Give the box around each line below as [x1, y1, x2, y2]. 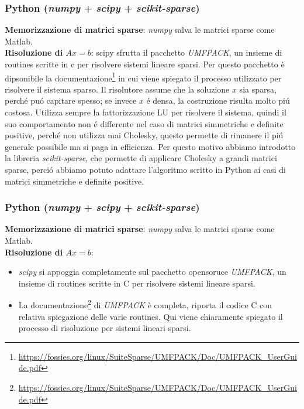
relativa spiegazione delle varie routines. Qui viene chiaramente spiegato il [18, 310, 283, 322]
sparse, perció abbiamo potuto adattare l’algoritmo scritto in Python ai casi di [5, 163, 286, 175]
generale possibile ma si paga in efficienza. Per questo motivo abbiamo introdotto [5, 140, 296, 152]
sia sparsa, [239, 83, 277, 95]
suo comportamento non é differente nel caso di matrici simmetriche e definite [5, 117, 284, 129]
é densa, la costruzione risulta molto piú [146, 94, 290, 107]
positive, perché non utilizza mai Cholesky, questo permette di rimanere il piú [5, 129, 284, 141]
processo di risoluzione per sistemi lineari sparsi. [18, 322, 191, 334]
